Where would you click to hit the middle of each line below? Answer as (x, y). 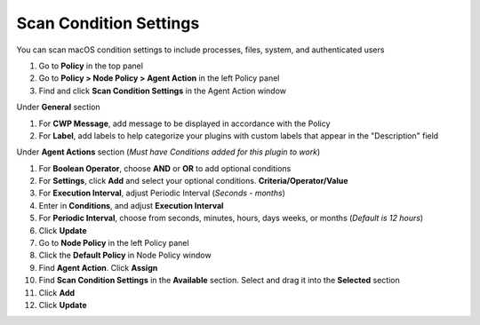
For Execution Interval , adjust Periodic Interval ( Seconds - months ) (162, 193)
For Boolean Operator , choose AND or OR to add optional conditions (165, 168)
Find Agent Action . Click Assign (98, 267)
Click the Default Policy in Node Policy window (125, 255)
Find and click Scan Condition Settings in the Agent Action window (163, 91)
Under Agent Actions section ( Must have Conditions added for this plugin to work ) (168, 152)
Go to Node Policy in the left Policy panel (114, 243)
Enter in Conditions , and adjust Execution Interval (131, 205)
